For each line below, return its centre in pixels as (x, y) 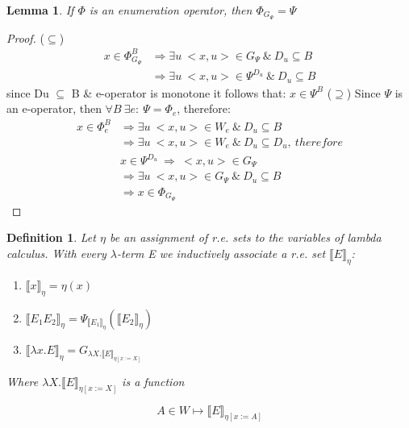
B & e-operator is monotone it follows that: (179, 92)
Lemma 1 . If (40, 10)
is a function (153, 381)
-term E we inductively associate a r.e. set (221, 253)
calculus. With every (56, 253)
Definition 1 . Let (51, 237)
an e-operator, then (54, 108)
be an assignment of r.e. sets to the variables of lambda (245, 237)
